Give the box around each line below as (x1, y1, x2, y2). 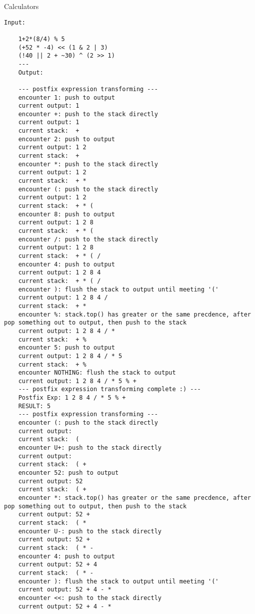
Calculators (4, 1, 39, 11)
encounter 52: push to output (18, 469, 119, 477)
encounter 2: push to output (18, 135, 115, 143)
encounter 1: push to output (18, 94, 115, 101)
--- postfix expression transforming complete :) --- (18, 386, 201, 393)
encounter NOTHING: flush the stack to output (18, 369, 176, 377)
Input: (4, 19, 25, 26)
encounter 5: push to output (18, 344, 115, 352)
